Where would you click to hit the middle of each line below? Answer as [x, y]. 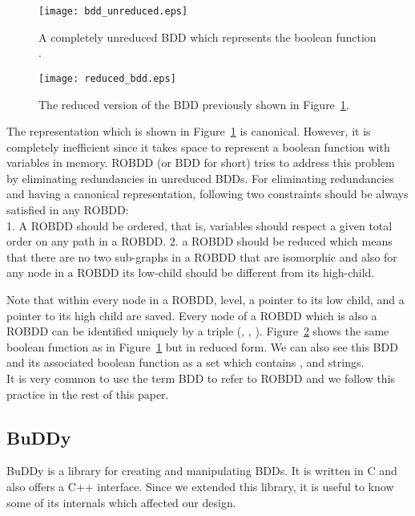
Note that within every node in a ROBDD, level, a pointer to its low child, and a [205, 300]
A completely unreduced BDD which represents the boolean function [207, 37]
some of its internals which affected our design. [121, 502]
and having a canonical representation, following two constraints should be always [207, 194]
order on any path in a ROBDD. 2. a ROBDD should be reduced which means [199, 241]
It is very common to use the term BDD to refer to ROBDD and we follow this [201, 378]
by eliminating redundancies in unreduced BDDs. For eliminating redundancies [200, 178]
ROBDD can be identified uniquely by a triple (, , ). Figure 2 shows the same [198, 331]
